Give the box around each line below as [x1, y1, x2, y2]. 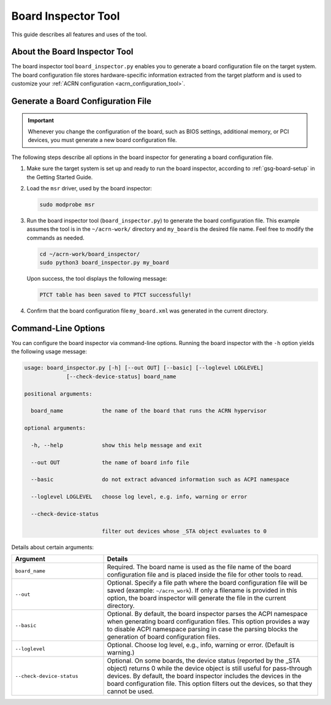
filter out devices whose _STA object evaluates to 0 [101, 528, 267, 534]
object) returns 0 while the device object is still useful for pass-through [107, 664, 312, 672]
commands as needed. [26, 234, 85, 241]
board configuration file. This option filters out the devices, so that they [107, 679, 313, 688]
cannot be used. [107, 687, 154, 696]
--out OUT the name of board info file [31, 459, 189, 466]
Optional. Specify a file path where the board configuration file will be [107, 578, 308, 587]
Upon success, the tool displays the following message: [26, 275, 168, 282]
